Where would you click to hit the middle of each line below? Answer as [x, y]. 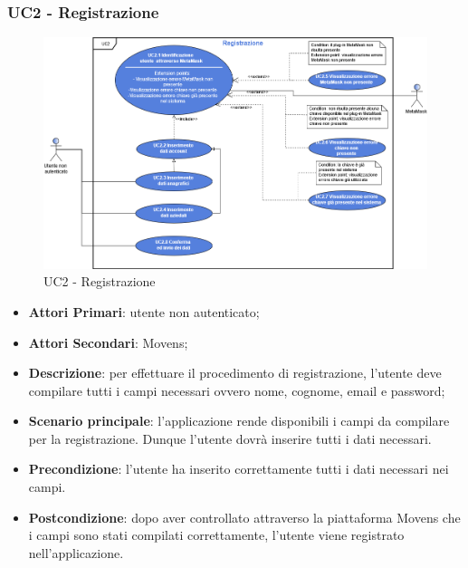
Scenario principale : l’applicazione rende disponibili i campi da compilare [239, 421]
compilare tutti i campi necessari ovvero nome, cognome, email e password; [237, 390]
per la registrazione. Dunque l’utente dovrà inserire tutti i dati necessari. [230, 438]
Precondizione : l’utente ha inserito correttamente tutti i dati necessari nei [239, 469]
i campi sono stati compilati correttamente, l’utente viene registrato [216, 535]
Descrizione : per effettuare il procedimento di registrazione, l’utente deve [235, 373]
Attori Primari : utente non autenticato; [144, 311]
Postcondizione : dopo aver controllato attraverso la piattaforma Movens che [244, 517]
